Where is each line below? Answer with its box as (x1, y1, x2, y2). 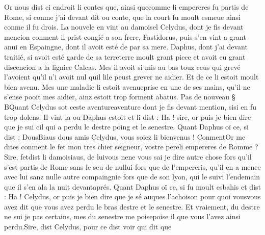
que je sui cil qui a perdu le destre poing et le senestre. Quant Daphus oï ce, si (4, 121, 249, 132)
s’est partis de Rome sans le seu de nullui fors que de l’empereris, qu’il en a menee (4, 161, 261, 172)
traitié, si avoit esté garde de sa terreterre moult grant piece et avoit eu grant (4, 51, 246, 62)
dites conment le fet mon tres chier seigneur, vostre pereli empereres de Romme (4, 141, 253, 152)
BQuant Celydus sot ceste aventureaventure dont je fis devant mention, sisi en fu (4, 101, 256, 112)
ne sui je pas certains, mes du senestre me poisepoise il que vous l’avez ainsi (4, 211, 241, 222)
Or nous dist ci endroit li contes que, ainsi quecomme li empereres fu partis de (4, 2, 249, 12)
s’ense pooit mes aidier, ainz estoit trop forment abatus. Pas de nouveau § (4, 91, 235, 102)
